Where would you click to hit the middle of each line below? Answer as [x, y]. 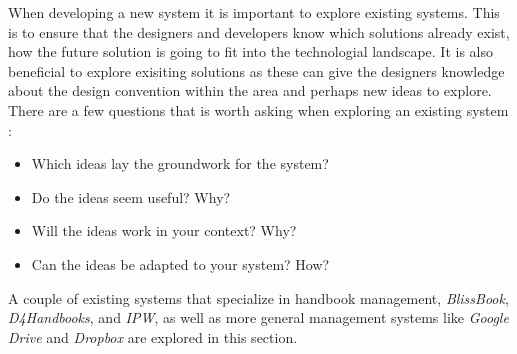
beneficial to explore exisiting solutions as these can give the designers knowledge [256, 70]
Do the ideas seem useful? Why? [131, 196]
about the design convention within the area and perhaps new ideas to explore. [250, 90]
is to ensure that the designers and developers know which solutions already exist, [259, 31]
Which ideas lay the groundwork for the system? [180, 163]
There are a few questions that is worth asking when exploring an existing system [258, 109]
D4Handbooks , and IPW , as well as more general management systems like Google [258, 317]
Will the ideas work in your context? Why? [164, 230]
